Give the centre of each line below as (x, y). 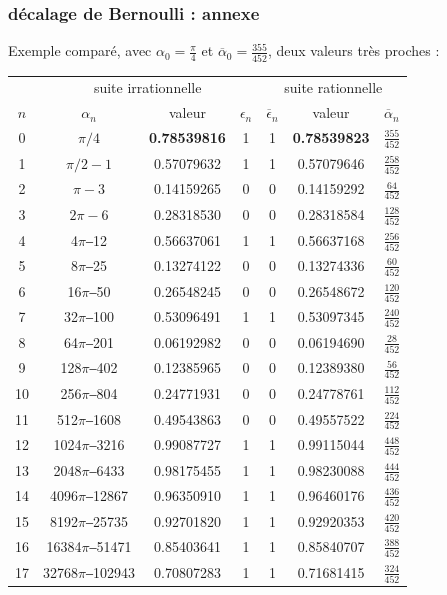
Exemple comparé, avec (80, 50)
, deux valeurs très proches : (353, 50)
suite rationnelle (333, 87)
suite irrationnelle (147, 87)
